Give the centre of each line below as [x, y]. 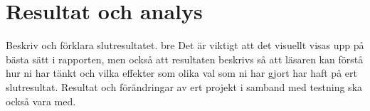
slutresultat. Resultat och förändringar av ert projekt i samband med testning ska [184, 86]
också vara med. [41, 101]
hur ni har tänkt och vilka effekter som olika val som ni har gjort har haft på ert [181, 73]
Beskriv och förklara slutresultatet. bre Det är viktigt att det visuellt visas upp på [185, 45]
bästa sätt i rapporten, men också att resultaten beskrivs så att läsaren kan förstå [185, 59]
